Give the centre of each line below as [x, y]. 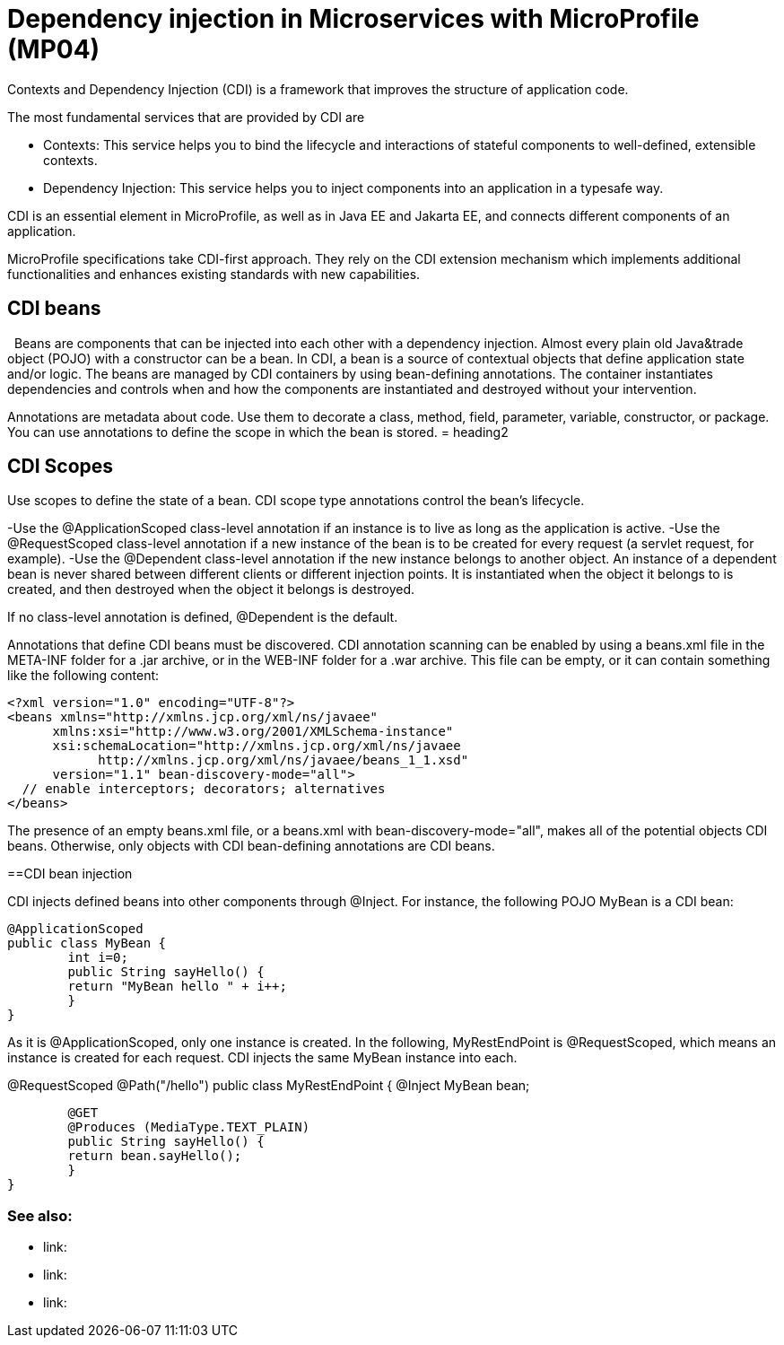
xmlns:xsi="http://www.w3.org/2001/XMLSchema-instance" [253, 732]
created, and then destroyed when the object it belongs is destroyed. [211, 590]
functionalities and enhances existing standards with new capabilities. [214, 274]
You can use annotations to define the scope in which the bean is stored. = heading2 [258, 432]
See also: [40, 1215]
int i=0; [98, 958]
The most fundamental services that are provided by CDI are [186, 117]
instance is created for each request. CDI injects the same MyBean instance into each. [262, 1058]
